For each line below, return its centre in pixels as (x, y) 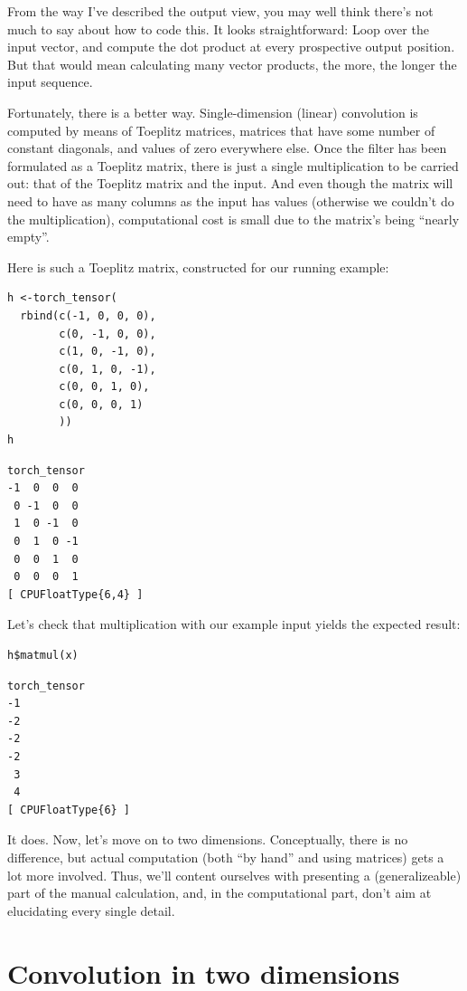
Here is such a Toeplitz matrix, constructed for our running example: (198, 267)
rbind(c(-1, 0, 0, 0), (88, 315)
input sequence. (50, 82)
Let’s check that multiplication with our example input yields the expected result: (234, 624)
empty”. (28, 237)
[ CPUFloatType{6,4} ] (75, 594)
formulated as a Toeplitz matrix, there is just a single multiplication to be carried (233, 165)
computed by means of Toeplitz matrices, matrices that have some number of (221, 130)
